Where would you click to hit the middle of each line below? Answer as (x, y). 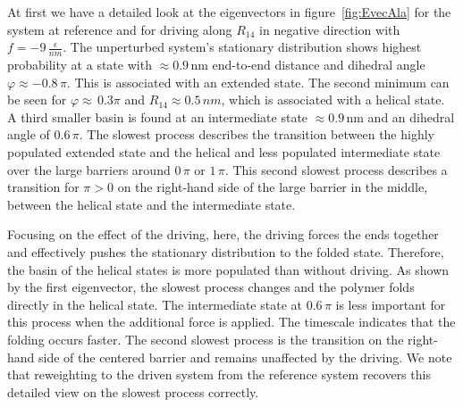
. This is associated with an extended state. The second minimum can (258, 82)
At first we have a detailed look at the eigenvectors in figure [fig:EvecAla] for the (229, 12)
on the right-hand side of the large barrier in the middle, (273, 187)
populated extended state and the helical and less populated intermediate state (224, 151)
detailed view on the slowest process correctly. (133, 391)
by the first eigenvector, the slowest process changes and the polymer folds (211, 287)
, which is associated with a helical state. (333, 100)
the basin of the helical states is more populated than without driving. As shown (228, 269)
